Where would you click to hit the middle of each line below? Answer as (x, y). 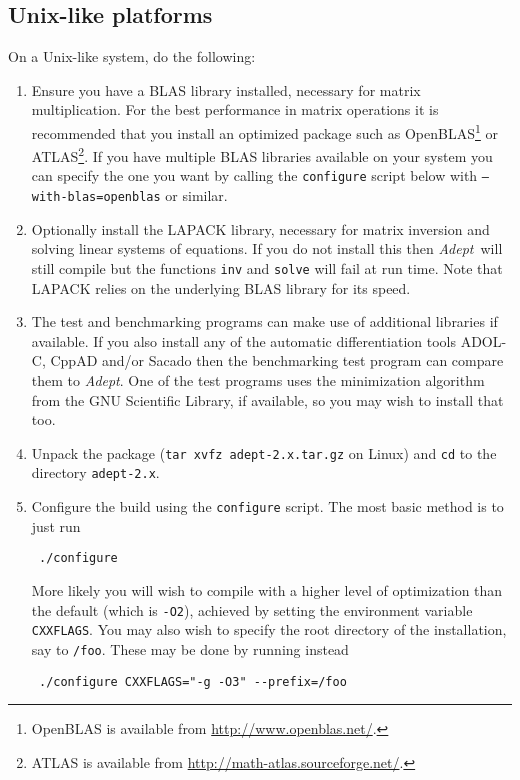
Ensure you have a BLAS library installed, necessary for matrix (226, 89)
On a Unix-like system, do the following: (132, 56)
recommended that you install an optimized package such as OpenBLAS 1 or (264, 131)
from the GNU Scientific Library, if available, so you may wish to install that (267, 399)
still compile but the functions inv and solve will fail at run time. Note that (267, 267)
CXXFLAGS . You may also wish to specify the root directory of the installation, (269, 629)
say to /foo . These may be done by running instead (190, 648)
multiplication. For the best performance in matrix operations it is (235, 109)
